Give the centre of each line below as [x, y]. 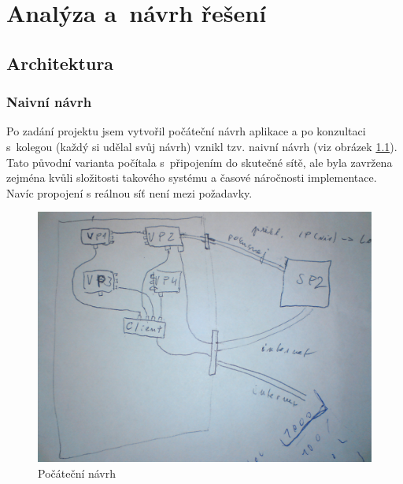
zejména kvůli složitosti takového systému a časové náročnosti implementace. [192, 177]
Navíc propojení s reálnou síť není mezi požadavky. [129, 192]
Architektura [60, 63]
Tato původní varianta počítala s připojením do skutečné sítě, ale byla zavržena [200, 162]
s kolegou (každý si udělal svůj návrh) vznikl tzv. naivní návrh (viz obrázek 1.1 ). [202, 146]
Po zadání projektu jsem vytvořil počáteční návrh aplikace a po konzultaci [186, 131]
